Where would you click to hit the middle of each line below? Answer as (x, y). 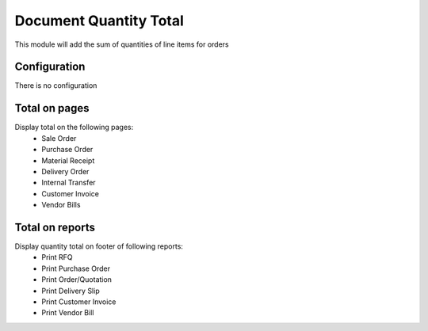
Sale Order (59, 138)
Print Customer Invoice (79, 302)
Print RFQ (57, 257)
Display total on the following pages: (74, 127)
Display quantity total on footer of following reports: (99, 246)
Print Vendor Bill (68, 313)
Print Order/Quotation (77, 280)
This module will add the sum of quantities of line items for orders (122, 44)
